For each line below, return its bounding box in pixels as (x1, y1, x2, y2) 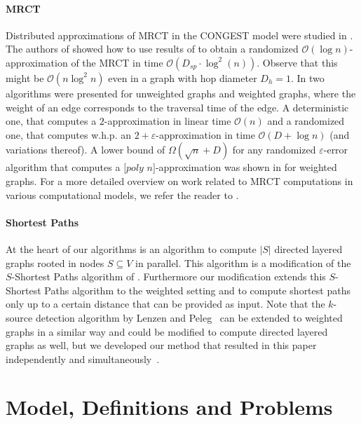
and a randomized (267, 114, 345, 128)
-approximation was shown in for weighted (155, 160, 337, 175)
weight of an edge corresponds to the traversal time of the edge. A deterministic (6, 100, 349, 114)
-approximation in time (156, 127, 255, 142)
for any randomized (232, 142, 316, 157)
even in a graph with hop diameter (108, 70, 257, 85)
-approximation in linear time (104, 114, 231, 128)
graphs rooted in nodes (6, 255, 104, 270)
